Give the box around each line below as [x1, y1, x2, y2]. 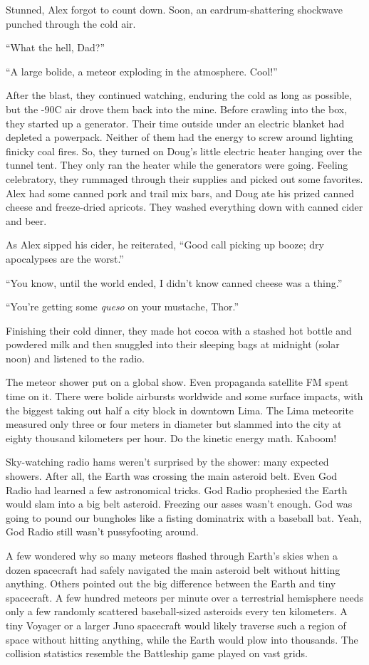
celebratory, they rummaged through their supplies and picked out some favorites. [6, 171, 363, 186]
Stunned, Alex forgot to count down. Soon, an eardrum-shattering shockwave [6, 2, 343, 16]
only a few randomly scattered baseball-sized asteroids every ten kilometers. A [6, 604, 348, 619]
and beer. [6, 213, 47, 228]
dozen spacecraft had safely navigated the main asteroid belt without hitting [6, 562, 341, 577]
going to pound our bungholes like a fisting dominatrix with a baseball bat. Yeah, [6, 510, 362, 525]
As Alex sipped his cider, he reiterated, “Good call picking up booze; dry [6, 237, 324, 252]
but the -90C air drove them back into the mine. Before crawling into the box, [6, 101, 348, 116]
